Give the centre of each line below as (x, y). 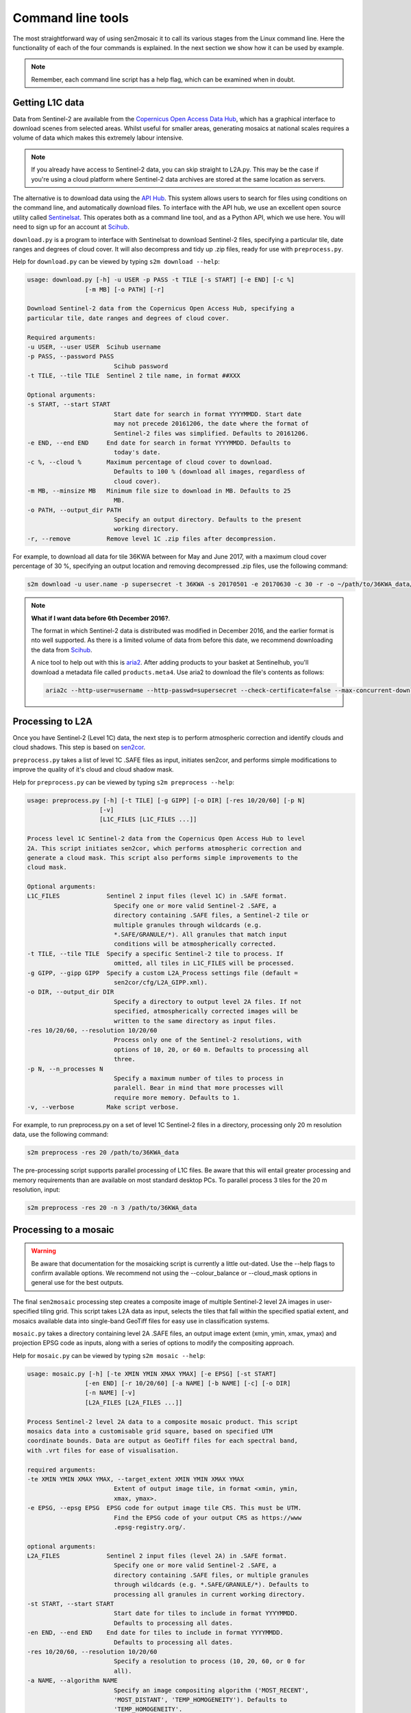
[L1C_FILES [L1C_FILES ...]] (148, 819)
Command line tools (71, 18)
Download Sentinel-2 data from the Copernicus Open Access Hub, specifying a (161, 309)
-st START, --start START (71, 1604)
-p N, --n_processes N (65, 1069)
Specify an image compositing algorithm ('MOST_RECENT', (211, 1690)
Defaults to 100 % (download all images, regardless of (209, 472)
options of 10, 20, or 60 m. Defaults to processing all (211, 1049)
